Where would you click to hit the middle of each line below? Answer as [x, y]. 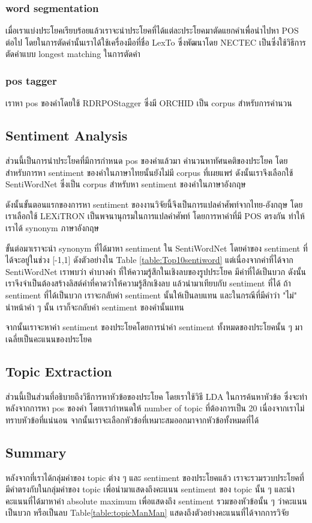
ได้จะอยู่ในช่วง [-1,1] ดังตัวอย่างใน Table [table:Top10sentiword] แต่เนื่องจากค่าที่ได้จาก [149, 260]
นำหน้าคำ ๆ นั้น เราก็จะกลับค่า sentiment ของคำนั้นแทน [95, 307]
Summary [36, 452]
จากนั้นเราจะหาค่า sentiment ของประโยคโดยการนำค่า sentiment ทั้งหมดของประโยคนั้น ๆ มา [154, 327]
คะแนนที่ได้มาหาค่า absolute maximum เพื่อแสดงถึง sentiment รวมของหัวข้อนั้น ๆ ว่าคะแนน [156, 500]
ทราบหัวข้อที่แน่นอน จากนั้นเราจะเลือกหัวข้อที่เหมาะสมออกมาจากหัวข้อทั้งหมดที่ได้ [132, 419]
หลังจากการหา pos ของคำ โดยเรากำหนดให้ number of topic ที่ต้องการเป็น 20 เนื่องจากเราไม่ [155, 408]
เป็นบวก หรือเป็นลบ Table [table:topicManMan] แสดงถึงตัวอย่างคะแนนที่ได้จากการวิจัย [147, 512]
